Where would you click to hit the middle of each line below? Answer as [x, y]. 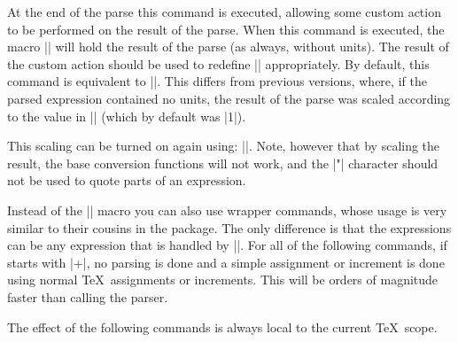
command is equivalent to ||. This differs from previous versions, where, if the [217, 81]
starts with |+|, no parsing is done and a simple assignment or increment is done [226, 262]
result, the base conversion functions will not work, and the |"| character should [223, 163]
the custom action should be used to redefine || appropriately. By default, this [218, 63]
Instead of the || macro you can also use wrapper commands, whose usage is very [227, 210]
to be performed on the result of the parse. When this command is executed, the [226, 29]
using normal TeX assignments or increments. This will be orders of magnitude [223, 280]
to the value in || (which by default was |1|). [127, 116]
